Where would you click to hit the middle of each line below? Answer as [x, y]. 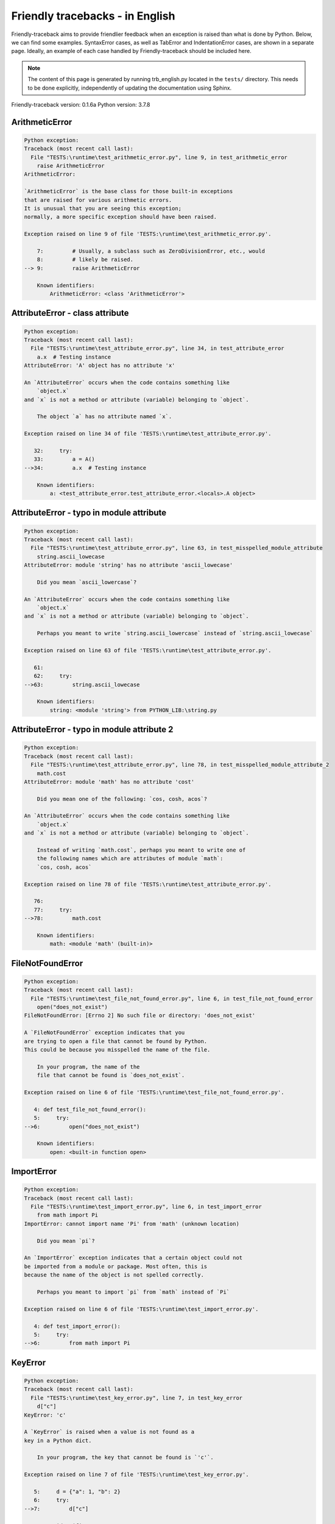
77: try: [53, 910]
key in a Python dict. [58, 1440]
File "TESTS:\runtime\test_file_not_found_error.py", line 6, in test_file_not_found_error [172, 999]
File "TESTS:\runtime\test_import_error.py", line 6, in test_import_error [146, 1207]
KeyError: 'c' [45, 1415]
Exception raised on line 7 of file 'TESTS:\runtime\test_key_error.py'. [136, 1475]
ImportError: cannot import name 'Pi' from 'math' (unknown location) [132, 1223]
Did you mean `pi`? [66, 1241]
